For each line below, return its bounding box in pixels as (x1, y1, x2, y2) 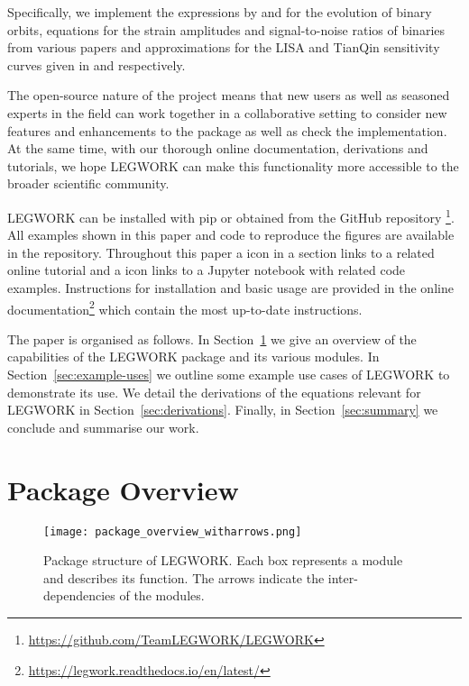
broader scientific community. (7, 174, 170, 193)
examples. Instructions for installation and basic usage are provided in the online (7, 278, 454, 297)
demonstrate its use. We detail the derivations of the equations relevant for (7, 382, 421, 401)
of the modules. (119, 586, 205, 605)
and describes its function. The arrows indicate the (43, 568, 325, 587)
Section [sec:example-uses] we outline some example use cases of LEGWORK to (7, 365, 450, 383)
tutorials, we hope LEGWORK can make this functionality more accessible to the (7, 156, 459, 175)
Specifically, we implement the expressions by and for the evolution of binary (7, 3, 432, 21)
